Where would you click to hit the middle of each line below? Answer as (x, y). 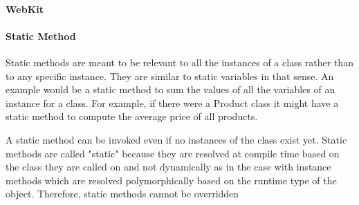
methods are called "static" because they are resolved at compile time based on (173, 153)
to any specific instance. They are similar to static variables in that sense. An (170, 76)
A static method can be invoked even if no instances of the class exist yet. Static (176, 139)
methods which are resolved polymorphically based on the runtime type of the (171, 180)
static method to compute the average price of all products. (132, 116)
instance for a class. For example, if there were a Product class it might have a (172, 102)
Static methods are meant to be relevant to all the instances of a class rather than (179, 62)
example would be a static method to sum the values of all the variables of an (171, 89)
